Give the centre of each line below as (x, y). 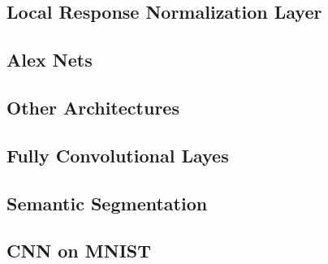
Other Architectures (93, 107)
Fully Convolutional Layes (118, 155)
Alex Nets (50, 60)
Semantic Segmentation (107, 203)
